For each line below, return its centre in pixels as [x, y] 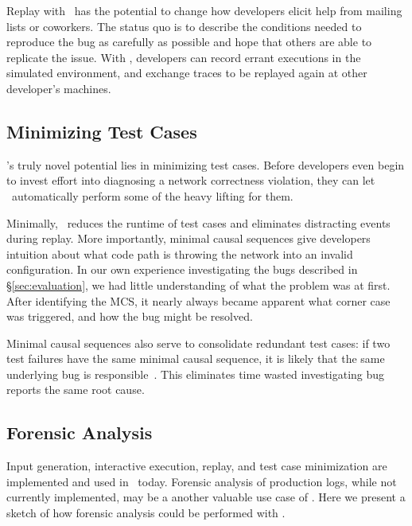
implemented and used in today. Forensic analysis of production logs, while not [202, 481]
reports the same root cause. [76, 390]
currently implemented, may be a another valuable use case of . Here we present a [206, 497]
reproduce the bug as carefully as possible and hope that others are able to [189, 42]
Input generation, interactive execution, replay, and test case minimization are [197, 466]
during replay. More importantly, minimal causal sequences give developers [189, 238]
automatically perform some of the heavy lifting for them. [152, 195]
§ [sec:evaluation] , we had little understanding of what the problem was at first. [198, 284]
